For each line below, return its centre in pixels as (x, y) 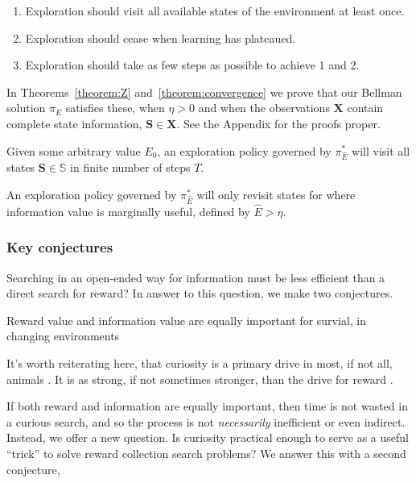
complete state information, (74, 123)
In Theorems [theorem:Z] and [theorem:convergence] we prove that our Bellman (204, 92)
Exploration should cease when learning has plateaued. (161, 37)
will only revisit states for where (276, 194)
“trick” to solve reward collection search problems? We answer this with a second (206, 454)
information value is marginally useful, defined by (128, 211)
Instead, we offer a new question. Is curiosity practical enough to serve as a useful (208, 437)
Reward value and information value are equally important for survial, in (187, 320)
